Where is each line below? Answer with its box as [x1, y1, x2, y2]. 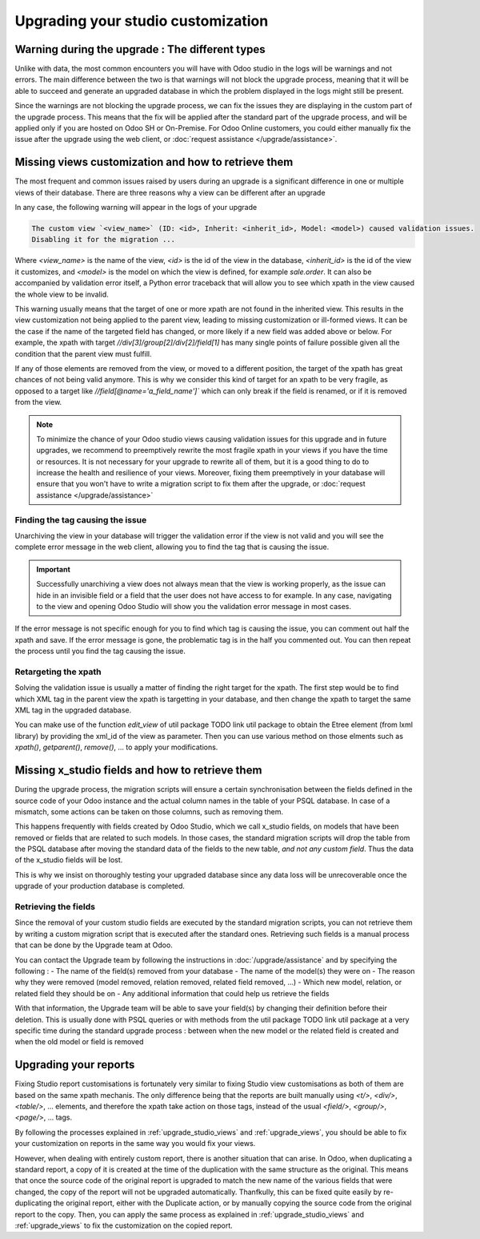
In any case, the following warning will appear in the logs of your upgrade [14, 203, 258, 212]
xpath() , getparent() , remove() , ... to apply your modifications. [14, 742, 218, 753]
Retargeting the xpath [14, 666, 102, 677]
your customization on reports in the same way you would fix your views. [14, 1139, 256, 1148]
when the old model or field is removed [14, 1037, 144, 1047]
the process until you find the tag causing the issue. [14, 646, 186, 656]
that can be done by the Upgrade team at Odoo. [14, 940, 174, 950]
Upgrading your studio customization [14, 12, 269, 30]
